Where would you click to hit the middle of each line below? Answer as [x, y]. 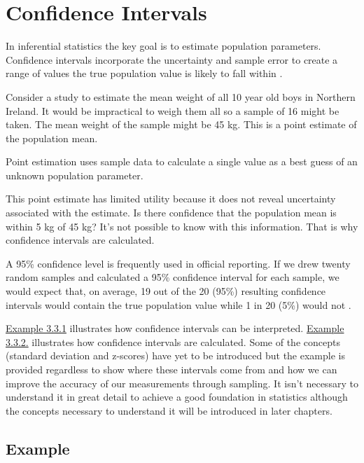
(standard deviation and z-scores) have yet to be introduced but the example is [175, 355]
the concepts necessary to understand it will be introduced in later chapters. [169, 410]
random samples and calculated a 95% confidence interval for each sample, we [173, 277]
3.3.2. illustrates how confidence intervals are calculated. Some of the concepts [173, 341]
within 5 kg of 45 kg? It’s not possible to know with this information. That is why [182, 226]
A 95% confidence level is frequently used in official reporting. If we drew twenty [178, 263]
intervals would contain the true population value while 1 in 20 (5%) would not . [178, 304]
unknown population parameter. [75, 175]
